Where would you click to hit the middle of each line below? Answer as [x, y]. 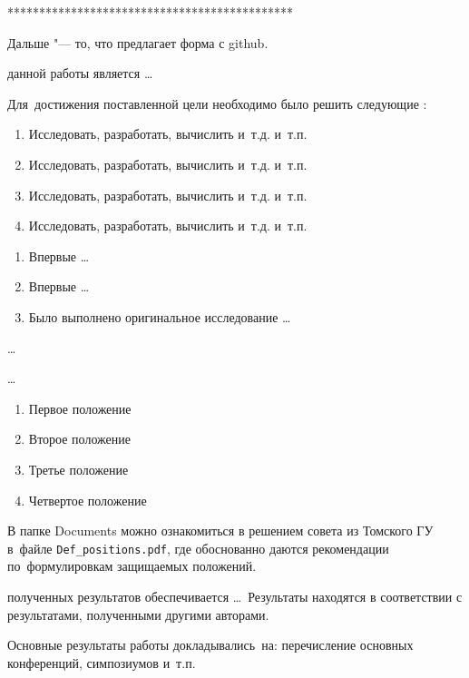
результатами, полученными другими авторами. [138, 614]
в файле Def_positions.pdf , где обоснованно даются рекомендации [198, 548]
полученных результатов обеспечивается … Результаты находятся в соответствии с [235, 596]
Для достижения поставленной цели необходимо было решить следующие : [217, 103]
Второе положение [79, 439]
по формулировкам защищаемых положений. [132, 566]
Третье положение [78, 469]
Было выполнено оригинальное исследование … [160, 316]
